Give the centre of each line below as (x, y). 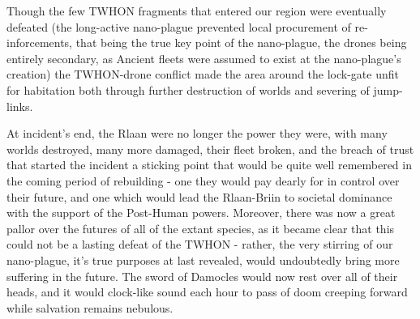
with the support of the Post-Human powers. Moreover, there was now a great (201, 213)
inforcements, (40, 43)
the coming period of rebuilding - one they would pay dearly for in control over (203, 180)
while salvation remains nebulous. (90, 307)
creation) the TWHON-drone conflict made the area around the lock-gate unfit (203, 74)
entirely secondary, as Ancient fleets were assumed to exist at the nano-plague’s (204, 58)
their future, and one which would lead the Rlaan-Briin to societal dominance (199, 196)
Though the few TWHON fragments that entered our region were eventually (197, 11)
